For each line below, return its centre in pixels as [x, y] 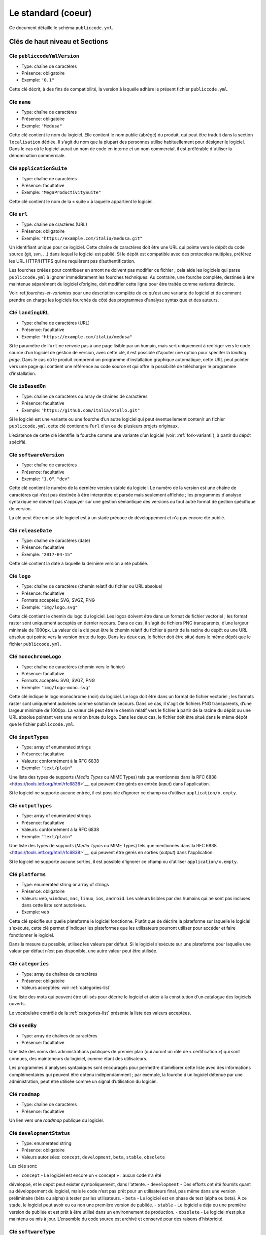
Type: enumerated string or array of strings [65, 884]
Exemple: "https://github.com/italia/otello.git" [81, 410]
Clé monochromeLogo [35, 657]
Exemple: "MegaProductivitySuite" [61, 192]
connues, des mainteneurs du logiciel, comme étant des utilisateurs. [78, 1058]
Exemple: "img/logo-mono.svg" [56, 687]
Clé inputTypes [29, 737]
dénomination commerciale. [37, 156]
